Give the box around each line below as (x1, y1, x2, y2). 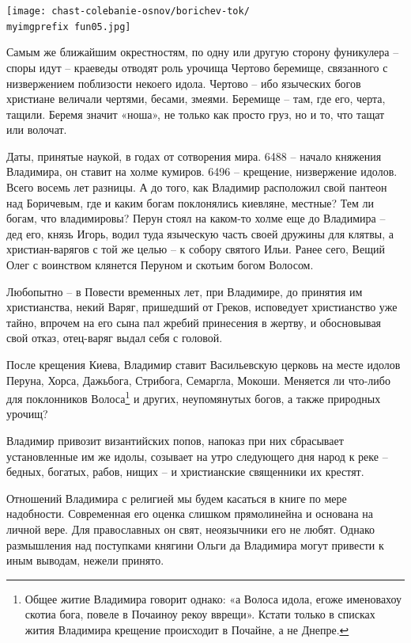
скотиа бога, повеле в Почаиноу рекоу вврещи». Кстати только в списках (25, 606, 375, 622)
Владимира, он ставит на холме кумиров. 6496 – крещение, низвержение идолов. (6, 163, 398, 180)
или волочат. (6, 121, 67, 138)
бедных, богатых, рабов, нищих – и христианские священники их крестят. (6, 463, 364, 480)
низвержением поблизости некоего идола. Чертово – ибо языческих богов (6, 74, 361, 91)
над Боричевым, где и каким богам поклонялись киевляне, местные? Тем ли (6, 194, 375, 211)
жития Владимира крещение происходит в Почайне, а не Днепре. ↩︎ (25, 621, 349, 637)
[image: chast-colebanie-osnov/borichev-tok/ (6, 6, 250, 17)
